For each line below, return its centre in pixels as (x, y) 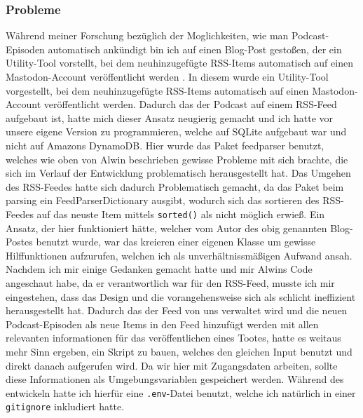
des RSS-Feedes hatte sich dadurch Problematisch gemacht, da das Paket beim (175, 186)
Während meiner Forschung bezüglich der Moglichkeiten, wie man (147, 35)
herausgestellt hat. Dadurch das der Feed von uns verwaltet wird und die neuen (177, 310)
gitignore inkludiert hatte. (65, 406)
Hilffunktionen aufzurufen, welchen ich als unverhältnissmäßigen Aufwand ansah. (179, 255)
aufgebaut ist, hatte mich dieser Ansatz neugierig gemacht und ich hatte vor (169, 117)
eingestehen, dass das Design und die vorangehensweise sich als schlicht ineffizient (181, 296)
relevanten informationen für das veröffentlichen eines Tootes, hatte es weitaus (173, 338)
